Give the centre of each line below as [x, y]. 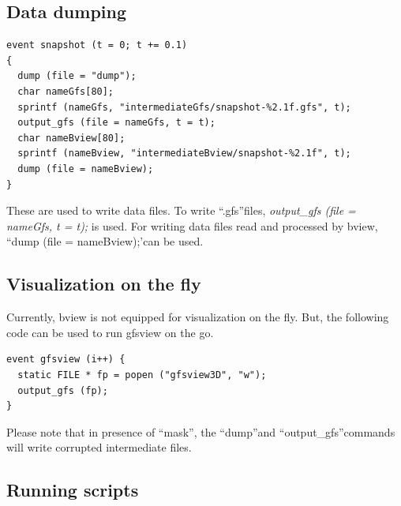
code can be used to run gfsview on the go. [110, 332]
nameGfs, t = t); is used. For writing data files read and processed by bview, [192, 225]
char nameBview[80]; [71, 138]
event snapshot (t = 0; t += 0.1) [97, 45]
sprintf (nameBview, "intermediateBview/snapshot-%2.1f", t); [184, 154]
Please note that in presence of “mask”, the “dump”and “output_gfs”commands [201, 431]
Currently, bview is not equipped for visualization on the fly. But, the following [198, 317]
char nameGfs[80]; [66, 91]
